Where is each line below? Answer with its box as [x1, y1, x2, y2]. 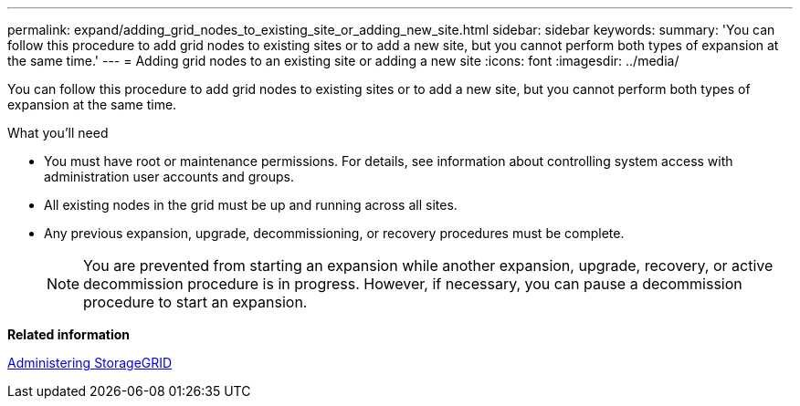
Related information [7, 327, 131, 342]
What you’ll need [7, 125, 109, 141]
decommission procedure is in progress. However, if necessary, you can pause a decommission [83, 275, 742, 293]
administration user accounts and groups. [44, 169, 294, 184]
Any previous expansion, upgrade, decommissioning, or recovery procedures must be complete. [44, 225, 625, 241]
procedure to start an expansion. [83, 293, 308, 311]
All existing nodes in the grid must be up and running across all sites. [44, 197, 458, 213]
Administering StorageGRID [7, 355, 173, 370]
